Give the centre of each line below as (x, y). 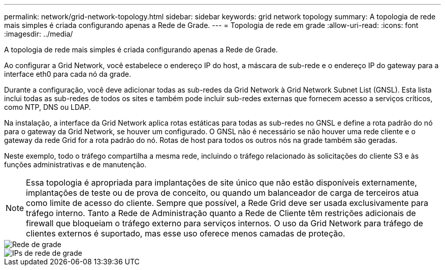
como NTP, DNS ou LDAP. (47, 107)
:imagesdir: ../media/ (39, 34)
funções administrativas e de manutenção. (75, 164)
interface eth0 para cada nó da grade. (68, 74)
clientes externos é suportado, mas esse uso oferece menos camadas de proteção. (186, 233)
